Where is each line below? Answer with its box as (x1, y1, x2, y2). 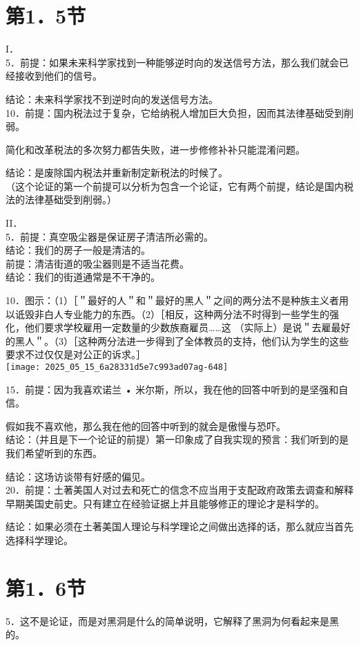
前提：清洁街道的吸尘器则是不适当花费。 (6, 256, 189, 270)
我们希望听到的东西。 (6, 446, 102, 460)
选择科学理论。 (6, 533, 73, 547)
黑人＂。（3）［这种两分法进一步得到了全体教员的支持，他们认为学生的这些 (14, 333, 349, 348)
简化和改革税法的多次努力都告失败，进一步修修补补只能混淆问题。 (6, 142, 305, 156)
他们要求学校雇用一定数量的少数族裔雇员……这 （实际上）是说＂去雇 (24, 320, 331, 335)
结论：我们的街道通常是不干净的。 (6, 270, 160, 284)
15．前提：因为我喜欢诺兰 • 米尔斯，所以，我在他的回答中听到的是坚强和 (6, 382, 339, 396)
